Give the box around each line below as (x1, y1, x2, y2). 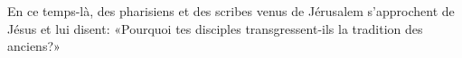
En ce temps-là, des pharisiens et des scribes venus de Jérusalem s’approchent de (7, 2, 455, 20)
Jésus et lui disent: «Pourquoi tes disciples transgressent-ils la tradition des (7, 19, 423, 37)
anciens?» (7, 37, 61, 55)
